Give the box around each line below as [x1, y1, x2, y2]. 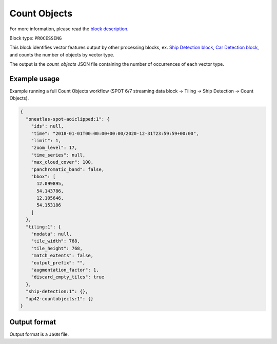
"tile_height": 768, [31, 245, 83, 251]
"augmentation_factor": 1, [31, 267, 100, 273]
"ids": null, [31, 123, 64, 129]
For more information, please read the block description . [9, 26, 129, 32]
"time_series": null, [31, 152, 86, 158]
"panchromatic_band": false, [31, 166, 105, 172]
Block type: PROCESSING [9, 35, 62, 41]
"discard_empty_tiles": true [31, 274, 105, 280]
